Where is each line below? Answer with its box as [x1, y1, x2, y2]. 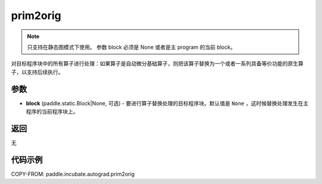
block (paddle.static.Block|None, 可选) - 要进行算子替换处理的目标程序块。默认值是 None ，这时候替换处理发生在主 [26, 99, 309, 107]
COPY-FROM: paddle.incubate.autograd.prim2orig [11, 170, 135, 177]
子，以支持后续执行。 [11, 68, 64, 76]
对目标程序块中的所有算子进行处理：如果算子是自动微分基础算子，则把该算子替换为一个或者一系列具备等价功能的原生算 [11, 60, 304, 67]
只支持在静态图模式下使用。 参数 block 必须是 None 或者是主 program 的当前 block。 [27, 43, 236, 51]
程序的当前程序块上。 [26, 108, 79, 116]
